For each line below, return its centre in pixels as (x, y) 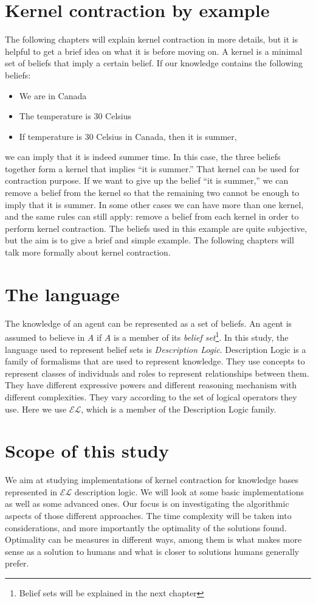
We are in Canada (53, 95)
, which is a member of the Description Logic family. (179, 409)
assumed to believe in (45, 337)
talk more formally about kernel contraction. (88, 252)
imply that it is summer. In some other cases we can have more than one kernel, (154, 204)
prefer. (17, 563)
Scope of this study (87, 451)
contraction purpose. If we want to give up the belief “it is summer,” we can (147, 180)
